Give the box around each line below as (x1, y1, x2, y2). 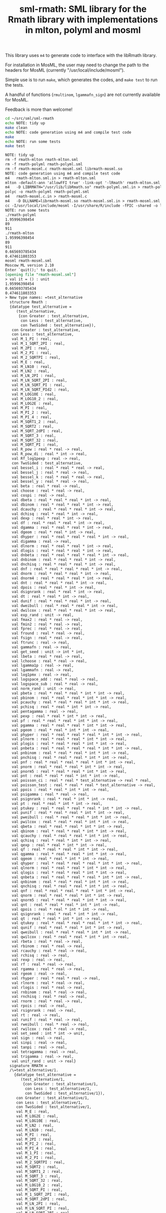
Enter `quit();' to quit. (5, 268, 58, 273)
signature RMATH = (9, 1063, 48, 1068)
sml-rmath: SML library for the (19, 3, 147, 15)
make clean (5, 125, 28, 130)
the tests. (5, 82, 24, 88)
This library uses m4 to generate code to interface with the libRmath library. (5, 52, 157, 58)
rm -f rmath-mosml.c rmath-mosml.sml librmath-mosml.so (5, 166, 123, 171)
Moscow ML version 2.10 (5, 263, 54, 268)
